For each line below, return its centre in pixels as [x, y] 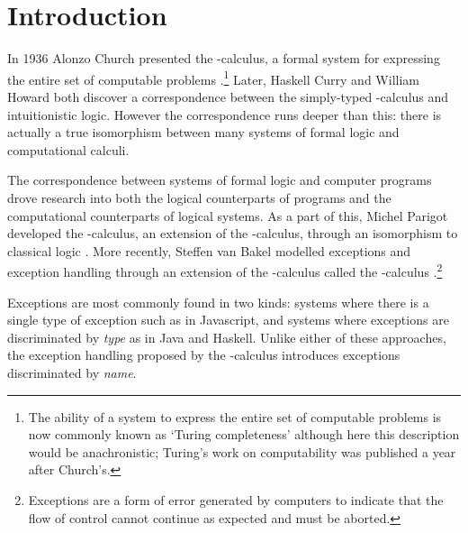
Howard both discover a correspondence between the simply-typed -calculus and [228, 96]
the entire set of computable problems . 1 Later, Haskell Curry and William [213, 78]
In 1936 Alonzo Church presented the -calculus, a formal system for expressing [224, 58]
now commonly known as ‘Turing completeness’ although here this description [244, 434]
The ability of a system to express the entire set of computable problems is [235, 416]
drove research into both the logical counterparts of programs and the [199, 197]
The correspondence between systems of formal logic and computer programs [220, 180]
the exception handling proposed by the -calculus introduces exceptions [204, 355]
